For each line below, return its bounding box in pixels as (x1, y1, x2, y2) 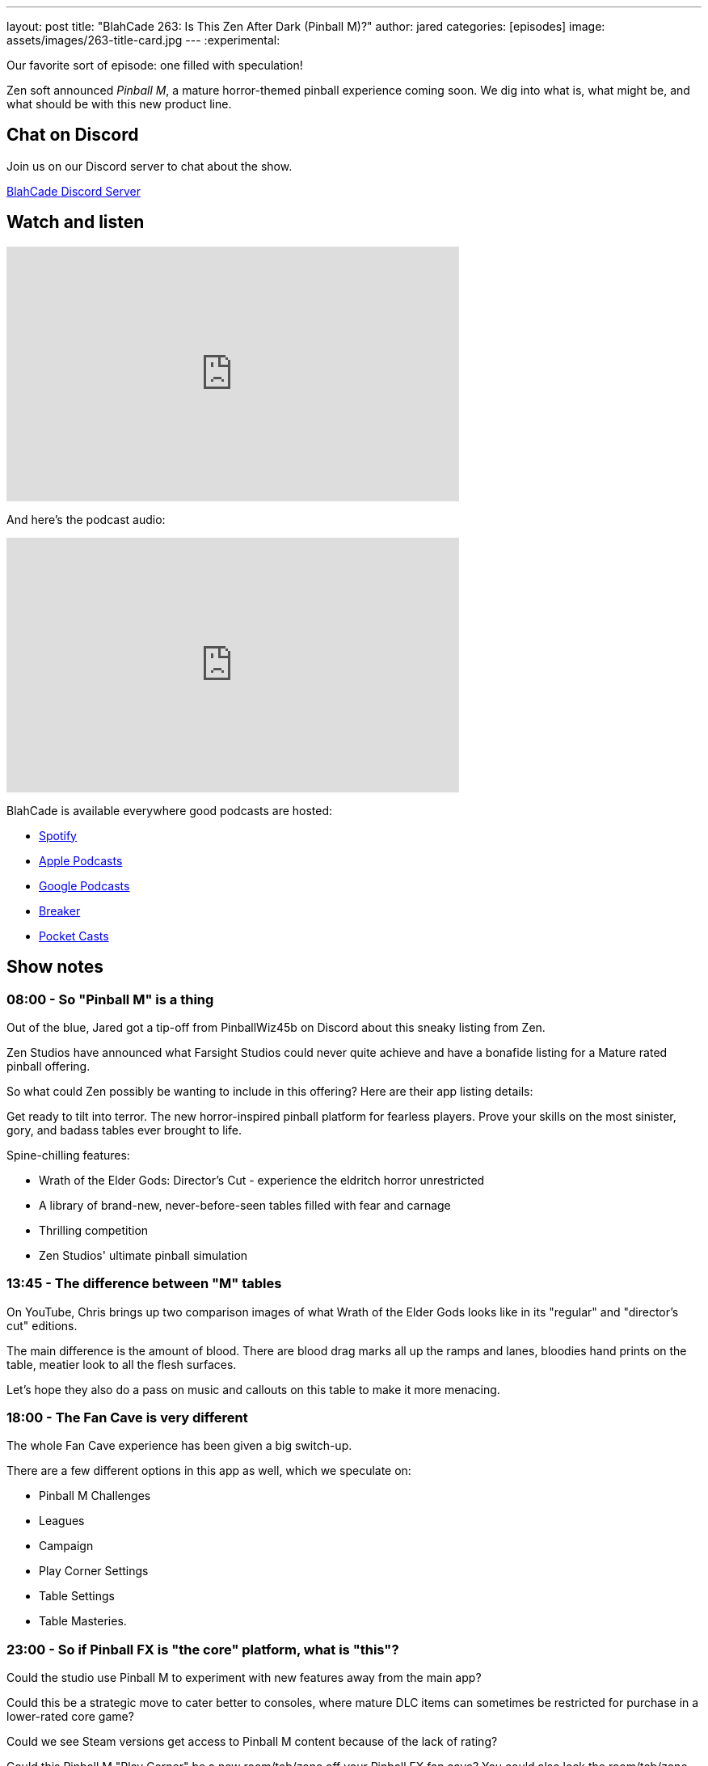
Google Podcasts (39, 878, 130, 893)
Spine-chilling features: (6, 1147, 130, 1162)
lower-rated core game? (6, 1709, 134, 1724)
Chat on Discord (6, 125, 139, 146)
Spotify (39, 828, 77, 843)
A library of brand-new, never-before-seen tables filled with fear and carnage (39, 1198, 451, 1212)
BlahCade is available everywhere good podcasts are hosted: (6, 803, 333, 818)
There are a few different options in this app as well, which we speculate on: (6, 1464, 411, 1478)
